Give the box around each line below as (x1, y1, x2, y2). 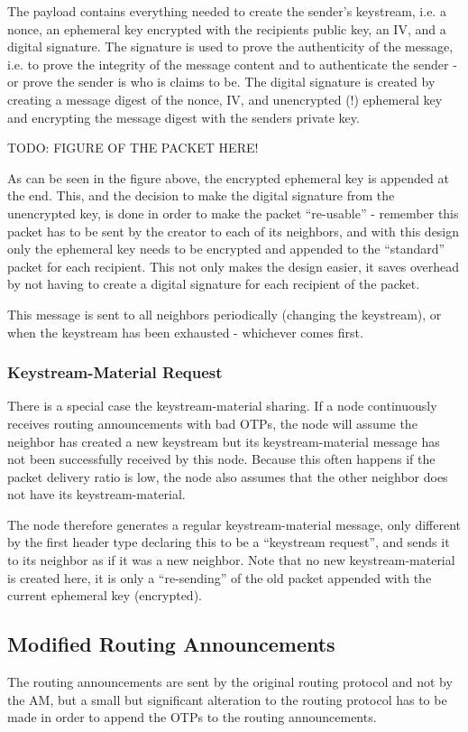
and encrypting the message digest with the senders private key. (7, 107, 360, 126)
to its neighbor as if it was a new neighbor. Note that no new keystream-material (7, 551, 455, 570)
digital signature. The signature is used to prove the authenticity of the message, (7, 37, 454, 56)
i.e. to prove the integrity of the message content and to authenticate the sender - (7, 54, 457, 73)
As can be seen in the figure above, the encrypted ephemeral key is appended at (7, 168, 449, 187)
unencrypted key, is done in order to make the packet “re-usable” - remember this (7, 203, 459, 222)
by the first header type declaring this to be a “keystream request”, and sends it (7, 533, 450, 551)
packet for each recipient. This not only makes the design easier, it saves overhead (7, 256, 460, 275)
